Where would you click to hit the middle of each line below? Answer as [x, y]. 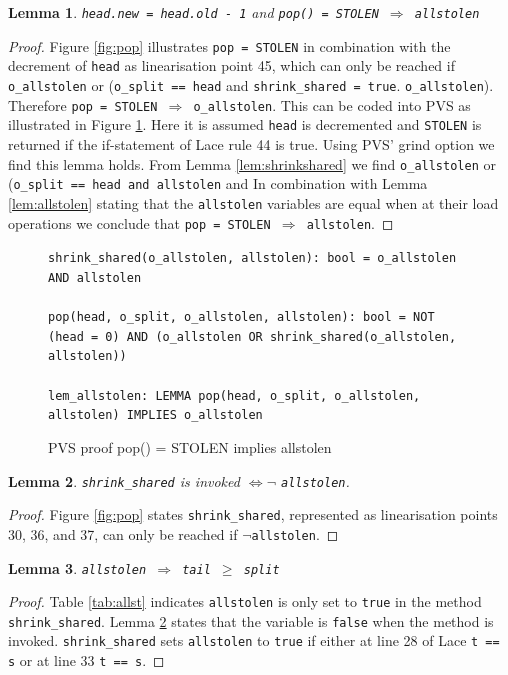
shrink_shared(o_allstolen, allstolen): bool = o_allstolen [252, 258]
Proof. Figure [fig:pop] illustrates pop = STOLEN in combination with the [229, 45]
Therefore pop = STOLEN [83, 104]
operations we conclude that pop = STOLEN [139, 222]
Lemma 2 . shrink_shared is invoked [124, 480]
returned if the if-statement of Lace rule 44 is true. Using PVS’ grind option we [251, 143]
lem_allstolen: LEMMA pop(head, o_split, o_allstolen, [234, 395]
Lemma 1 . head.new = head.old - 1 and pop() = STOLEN [193, 12]
